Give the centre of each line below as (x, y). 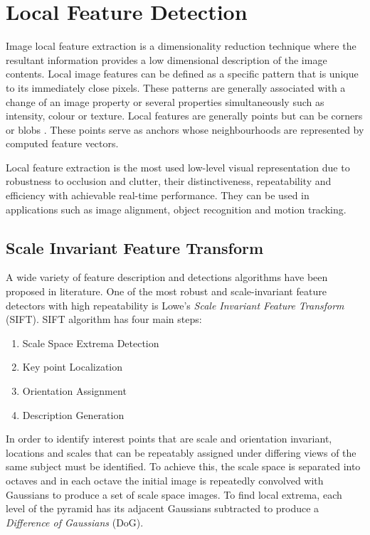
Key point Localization (73, 367)
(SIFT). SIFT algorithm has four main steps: (104, 319)
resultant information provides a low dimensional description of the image (166, 59)
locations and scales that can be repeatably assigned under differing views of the (181, 452)
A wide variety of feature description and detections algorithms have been (167, 277)
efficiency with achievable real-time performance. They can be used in (158, 195)
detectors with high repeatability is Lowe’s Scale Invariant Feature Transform (175, 305)
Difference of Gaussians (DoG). (75, 522)
